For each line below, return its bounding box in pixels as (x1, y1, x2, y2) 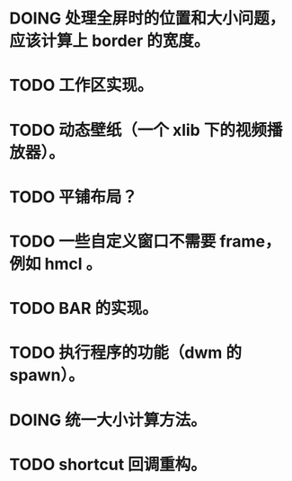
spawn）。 (9, 365, 85, 386)
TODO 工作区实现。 (9, 76, 154, 95)
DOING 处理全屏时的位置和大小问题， (9, 8, 286, 29)
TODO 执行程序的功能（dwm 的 (9, 343, 243, 363)
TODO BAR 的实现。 (9, 298, 159, 319)
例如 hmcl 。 (9, 254, 102, 274)
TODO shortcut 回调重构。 (9, 454, 207, 475)
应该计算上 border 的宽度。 (9, 31, 210, 51)
